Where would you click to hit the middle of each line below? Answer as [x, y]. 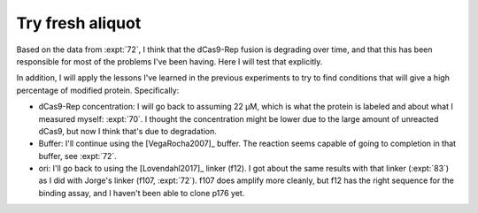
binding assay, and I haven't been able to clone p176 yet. [142, 193]
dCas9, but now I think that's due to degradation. [127, 131]
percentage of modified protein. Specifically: [98, 90]
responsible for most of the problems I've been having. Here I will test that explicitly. [170, 61]
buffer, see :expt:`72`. [77, 156]
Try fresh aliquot [79, 23]
